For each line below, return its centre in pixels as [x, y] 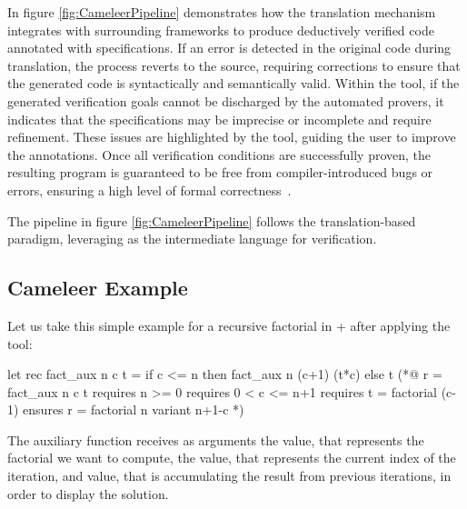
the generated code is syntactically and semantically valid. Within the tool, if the [233, 83]
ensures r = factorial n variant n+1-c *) [134, 409]
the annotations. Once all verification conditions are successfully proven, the [219, 154]
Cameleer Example [98, 288]
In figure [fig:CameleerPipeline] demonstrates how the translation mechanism [222, 12]
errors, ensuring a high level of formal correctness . [149, 190]
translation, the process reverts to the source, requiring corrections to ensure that [234, 65]
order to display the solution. [88, 493]
